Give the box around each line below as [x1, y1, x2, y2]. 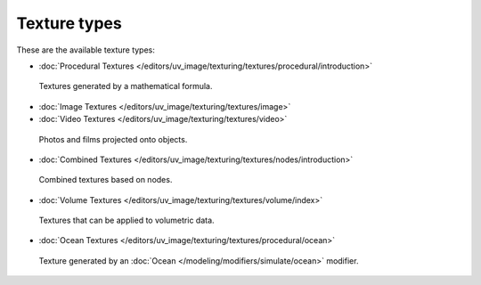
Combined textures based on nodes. [38, 175, 173, 185]
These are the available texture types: [16, 45, 156, 55]
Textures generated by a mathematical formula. [38, 81, 213, 92]
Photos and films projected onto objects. [38, 134, 188, 144]
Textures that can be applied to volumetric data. [38, 215, 215, 226]
